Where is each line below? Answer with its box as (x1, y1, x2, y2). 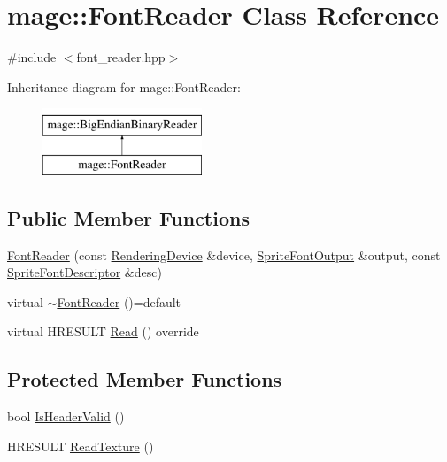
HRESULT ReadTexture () (7, 436, 154, 455)
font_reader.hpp (76, 48, 166, 66)
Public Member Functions (7, 204, 250, 231)
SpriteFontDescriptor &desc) (7, 263, 162, 281)
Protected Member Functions (7, 366, 282, 393)
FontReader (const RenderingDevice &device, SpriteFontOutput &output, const (7, 245, 441, 264)
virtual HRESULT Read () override (7, 322, 199, 341)
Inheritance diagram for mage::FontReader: (7, 77, 241, 96)
